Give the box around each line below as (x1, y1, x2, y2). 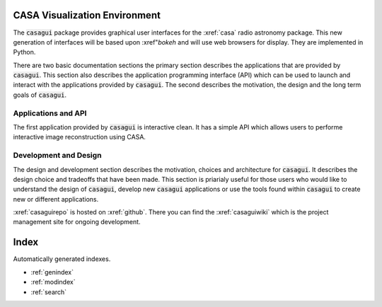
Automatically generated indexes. (13, 255, 111, 263)
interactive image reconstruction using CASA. (13, 133, 146, 141)
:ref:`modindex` (30, 278, 76, 286)
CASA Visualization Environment (13, 9, 161, 21)
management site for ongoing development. (13, 218, 141, 226)
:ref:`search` (30, 287, 67, 296)
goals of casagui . (13, 91, 67, 99)
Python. (13, 48, 36, 57)
